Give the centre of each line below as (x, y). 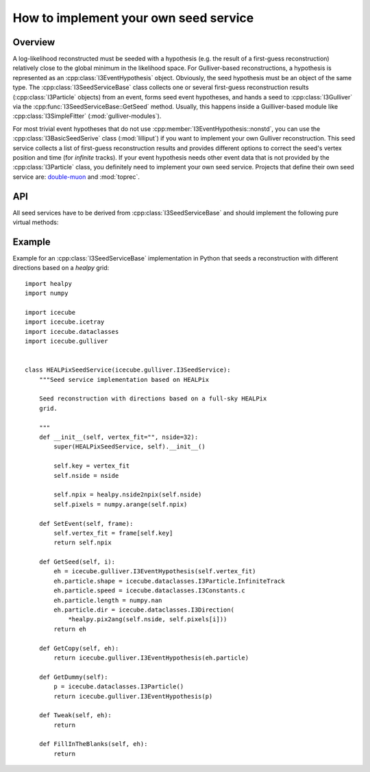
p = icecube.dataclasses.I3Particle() (119, 687)
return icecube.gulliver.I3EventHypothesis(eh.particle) (151, 658)
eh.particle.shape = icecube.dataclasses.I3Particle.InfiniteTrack (169, 581)
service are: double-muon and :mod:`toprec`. (76, 177)
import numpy (47, 293)
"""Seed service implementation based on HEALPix (124, 379)
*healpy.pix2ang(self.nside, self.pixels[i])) (148, 619)
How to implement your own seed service (133, 18)
